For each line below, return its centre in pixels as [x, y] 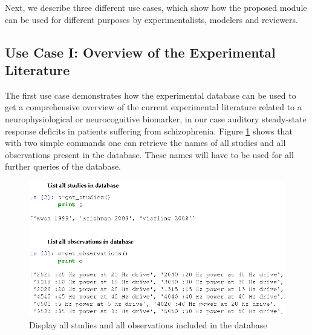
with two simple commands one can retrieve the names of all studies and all [145, 143]
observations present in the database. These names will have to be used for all [149, 154]
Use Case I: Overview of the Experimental [140, 52]
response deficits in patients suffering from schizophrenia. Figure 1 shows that [149, 131]
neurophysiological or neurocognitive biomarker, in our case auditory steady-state [156, 118]
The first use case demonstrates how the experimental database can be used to [151, 95]
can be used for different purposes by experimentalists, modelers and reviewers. [151, 19]
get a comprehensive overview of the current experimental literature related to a [153, 107]
